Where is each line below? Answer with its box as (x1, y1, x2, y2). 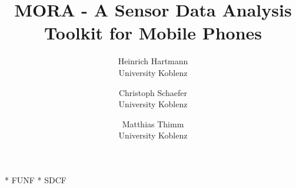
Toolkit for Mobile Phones (44, 21, 262, 45)
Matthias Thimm (122, 117, 184, 130)
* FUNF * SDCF (5, 173, 66, 186)
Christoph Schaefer (118, 86, 188, 98)
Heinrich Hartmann (118, 55, 188, 67)
